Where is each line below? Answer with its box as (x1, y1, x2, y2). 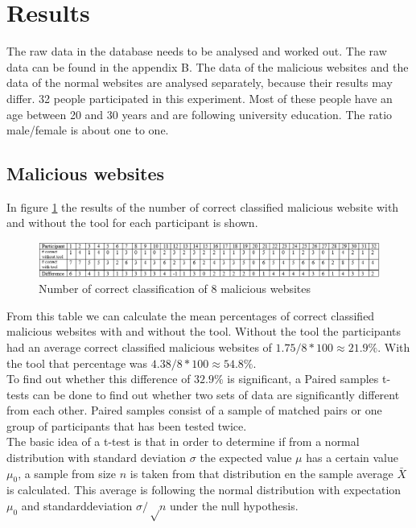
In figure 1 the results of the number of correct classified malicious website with (6, 198, 399, 215)
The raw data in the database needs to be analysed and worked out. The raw (6, 43, 387, 60)
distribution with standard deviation (6, 449, 187, 466)
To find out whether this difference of (6, 370, 191, 387)
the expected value (200, 449, 292, 466)
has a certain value (306, 449, 399, 466)
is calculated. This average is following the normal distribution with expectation (6, 481, 402, 498)
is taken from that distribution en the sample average (130, 464, 393, 481)
